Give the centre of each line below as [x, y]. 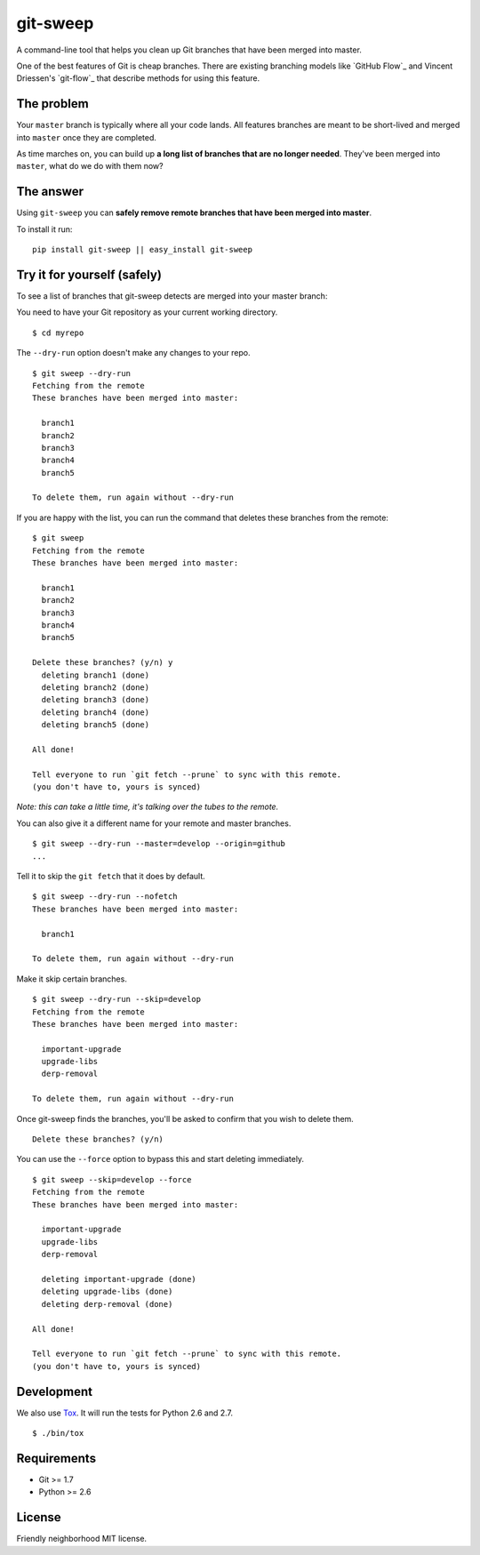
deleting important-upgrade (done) [119, 1279]
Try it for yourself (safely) [89, 274]
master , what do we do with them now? [90, 166]
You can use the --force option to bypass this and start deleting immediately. [160, 1159]
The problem [52, 104]
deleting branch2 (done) [96, 687]
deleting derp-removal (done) [107, 1304]
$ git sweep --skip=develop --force [112, 1179]
